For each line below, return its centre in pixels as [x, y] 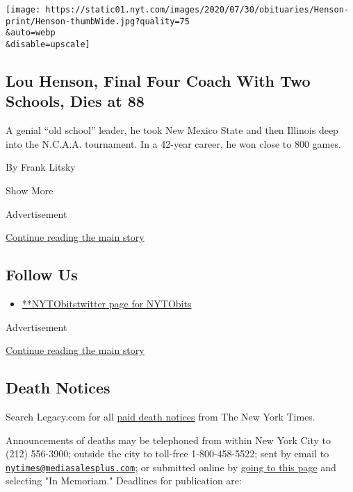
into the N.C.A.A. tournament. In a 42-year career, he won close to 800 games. [173, 143]
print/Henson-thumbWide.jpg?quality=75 [98, 21]
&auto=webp [31, 33]
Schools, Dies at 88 [75, 101]
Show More [30, 190]
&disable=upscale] [48, 44]
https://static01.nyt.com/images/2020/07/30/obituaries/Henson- [197, 10]
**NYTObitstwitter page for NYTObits [107, 303]
